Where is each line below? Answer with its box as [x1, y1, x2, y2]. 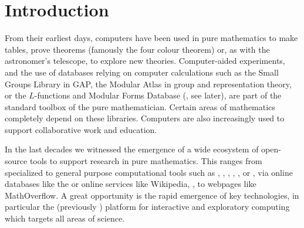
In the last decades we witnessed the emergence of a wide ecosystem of [5, 143, 259, 155]
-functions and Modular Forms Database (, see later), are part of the [34, 89, 282, 101]
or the [5, 89, 26, 101]
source [5, 155, 28, 167]
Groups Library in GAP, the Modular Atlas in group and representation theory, [5, 77, 292, 90]
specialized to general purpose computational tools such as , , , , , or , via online [5, 166, 293, 178]
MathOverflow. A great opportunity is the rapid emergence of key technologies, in [5, 189, 299, 201]
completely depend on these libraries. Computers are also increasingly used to [5, 112, 285, 124]
